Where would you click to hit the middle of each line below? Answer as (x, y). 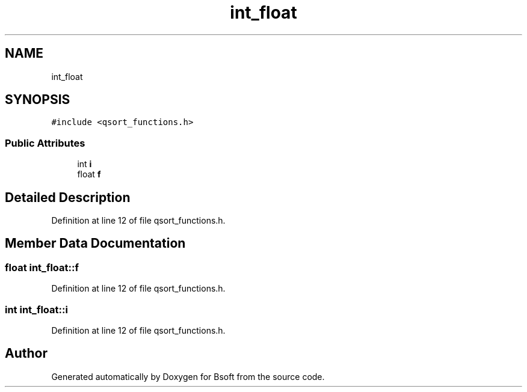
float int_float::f (42, 267)
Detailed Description (68, 197)
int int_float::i (36, 309)
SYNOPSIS (38, 100)
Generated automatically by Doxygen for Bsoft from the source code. (188, 376)
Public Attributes (45, 143)
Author (26, 354)
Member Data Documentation (95, 243)
